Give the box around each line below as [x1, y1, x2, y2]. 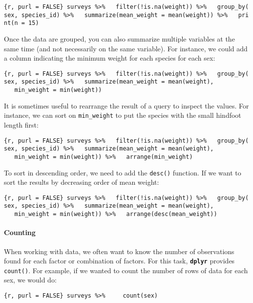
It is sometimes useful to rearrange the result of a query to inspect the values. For [4, 100, 249, 110]
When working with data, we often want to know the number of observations [4, 246, 234, 256]
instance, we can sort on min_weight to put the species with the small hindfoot [4, 110, 241, 120]
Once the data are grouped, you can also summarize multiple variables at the [4, 33, 235, 43]
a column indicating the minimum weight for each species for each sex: [4, 53, 215, 63]
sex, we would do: [4, 275, 57, 285]
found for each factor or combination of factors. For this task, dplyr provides [4, 256, 235, 266]
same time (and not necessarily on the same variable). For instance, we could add [4, 43, 248, 53]
